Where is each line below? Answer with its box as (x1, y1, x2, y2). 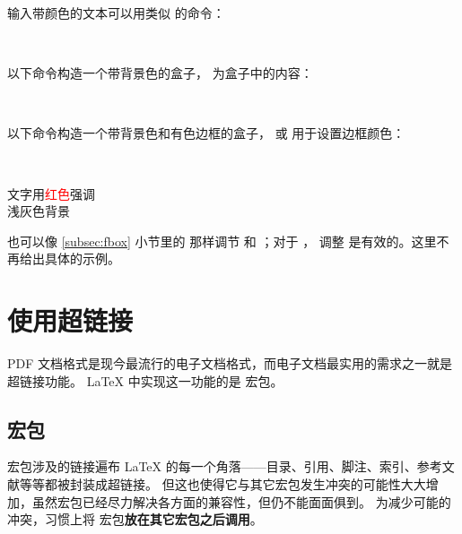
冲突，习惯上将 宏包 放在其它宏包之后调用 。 (7, 510, 263, 529)
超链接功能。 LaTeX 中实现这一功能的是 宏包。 (7, 371, 283, 390)
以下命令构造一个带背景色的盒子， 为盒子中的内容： (7, 64, 313, 82)
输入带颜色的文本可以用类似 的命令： (7, 4, 225, 22)
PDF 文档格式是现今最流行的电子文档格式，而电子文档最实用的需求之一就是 (7, 354, 453, 373)
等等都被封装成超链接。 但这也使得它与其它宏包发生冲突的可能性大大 (19, 475, 426, 494)
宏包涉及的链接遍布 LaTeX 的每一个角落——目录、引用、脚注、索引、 (7, 457, 417, 476)
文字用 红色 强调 (7, 184, 95, 202)
